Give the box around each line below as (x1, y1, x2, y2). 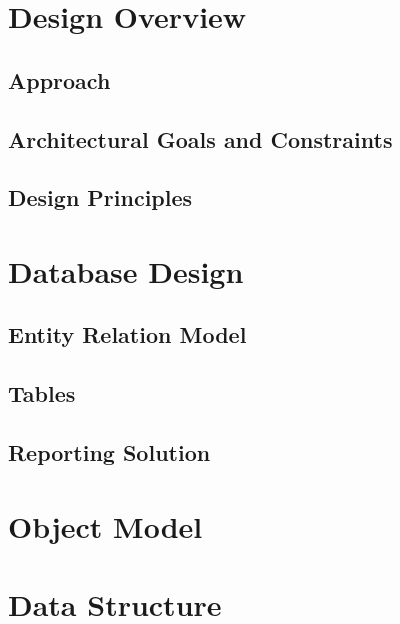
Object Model (8, 505, 203, 546)
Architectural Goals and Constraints (8, 123, 393, 154)
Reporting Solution (8, 437, 211, 468)
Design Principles (8, 182, 193, 213)
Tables (8, 378, 76, 409)
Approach (8, 64, 111, 95)
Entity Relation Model (8, 319, 247, 350)
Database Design (8, 250, 244, 291)
